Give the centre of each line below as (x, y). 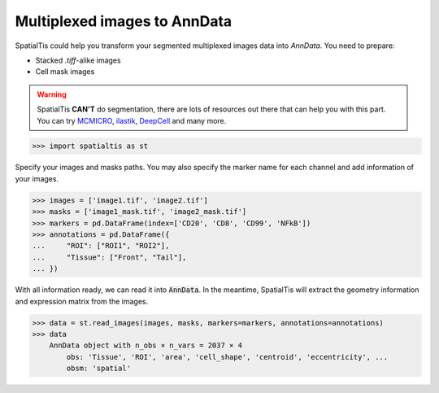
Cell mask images (65, 72)
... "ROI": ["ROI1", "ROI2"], (101, 246)
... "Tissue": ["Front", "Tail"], (109, 257)
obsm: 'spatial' (99, 369)
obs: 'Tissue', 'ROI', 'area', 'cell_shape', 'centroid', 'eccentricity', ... (227, 357)
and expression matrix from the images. (82, 301)
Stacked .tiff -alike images (78, 60)
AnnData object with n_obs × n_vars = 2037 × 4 (146, 345)
